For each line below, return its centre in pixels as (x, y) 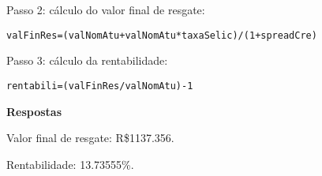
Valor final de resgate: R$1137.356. (90, 138)
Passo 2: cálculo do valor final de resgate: (106, 9)
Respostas (34, 111)
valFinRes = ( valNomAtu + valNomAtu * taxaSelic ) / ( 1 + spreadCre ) (162, 35)
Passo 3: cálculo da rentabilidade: (87, 60)
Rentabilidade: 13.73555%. (70, 164)
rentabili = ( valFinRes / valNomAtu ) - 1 (100, 86)
